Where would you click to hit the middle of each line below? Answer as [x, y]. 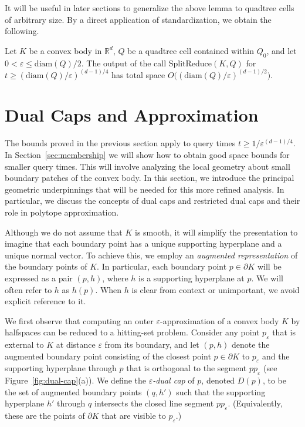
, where [115, 278]
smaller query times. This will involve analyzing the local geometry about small [148, 166]
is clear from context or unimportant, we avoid [216, 289]
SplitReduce [190, 64]
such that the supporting [221, 391]
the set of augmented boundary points [73, 391]
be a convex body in [65, 50]
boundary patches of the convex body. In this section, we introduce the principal [150, 178]
